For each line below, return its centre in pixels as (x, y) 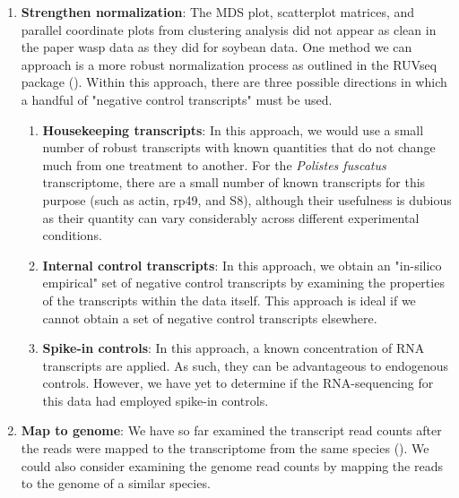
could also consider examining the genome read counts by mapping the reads (232, 465)
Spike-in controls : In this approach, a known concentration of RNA (234, 348)
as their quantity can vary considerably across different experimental (231, 217)
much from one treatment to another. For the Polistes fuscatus (214, 164)
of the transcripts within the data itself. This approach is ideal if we (229, 300)
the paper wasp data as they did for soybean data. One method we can (217, 47)
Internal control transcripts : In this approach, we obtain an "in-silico (242, 265)
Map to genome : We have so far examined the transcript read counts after (231, 430)
